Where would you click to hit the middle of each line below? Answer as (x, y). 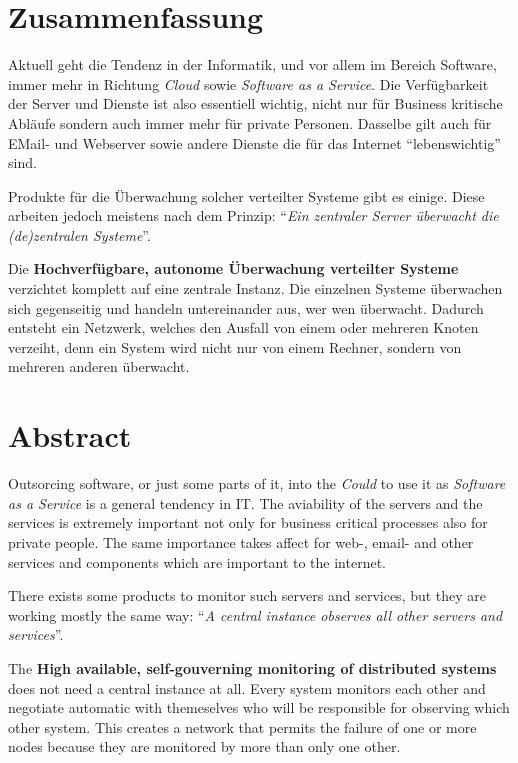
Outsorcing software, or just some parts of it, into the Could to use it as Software (257, 483)
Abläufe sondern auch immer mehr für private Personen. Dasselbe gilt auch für (250, 122)
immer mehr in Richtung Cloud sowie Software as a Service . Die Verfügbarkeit (248, 83)
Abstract (70, 435)
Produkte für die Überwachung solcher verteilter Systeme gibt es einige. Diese (246, 195)
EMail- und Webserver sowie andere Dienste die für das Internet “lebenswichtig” (254, 142)
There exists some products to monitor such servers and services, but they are (247, 595)
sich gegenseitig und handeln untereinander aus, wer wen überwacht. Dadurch (246, 307)
